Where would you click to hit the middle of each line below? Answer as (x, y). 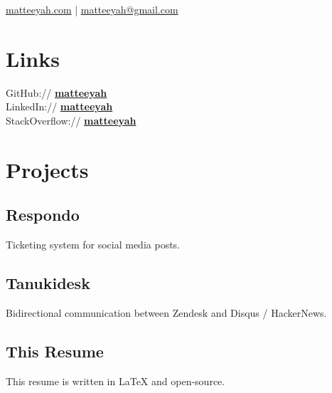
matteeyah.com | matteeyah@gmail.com (92, 9)
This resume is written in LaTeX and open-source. (116, 381)
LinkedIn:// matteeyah (59, 106)
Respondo (43, 215)
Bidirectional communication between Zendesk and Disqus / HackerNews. (166, 312)
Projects (47, 169)
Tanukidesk (48, 283)
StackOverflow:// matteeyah (71, 120)
